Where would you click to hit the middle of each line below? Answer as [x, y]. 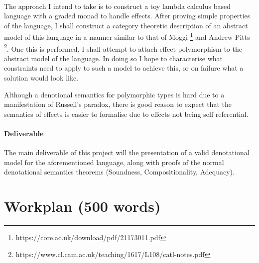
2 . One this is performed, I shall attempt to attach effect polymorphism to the [123, 48]
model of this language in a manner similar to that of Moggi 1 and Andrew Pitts [127, 36]
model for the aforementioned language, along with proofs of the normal [114, 162]
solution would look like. [41, 78]
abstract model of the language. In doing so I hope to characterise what [113, 58]
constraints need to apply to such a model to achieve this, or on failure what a [124, 68]
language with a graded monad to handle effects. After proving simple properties [127, 16]
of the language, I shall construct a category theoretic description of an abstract [126, 25]
